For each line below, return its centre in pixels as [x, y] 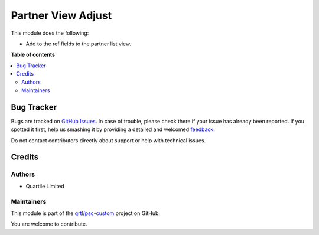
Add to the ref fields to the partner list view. [79, 44]
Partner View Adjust [61, 15]
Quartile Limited [45, 186]
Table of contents [33, 55]
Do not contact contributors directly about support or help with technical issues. [108, 140]
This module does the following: [50, 33]
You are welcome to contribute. [49, 224]
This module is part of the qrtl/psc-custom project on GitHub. [86, 213]
